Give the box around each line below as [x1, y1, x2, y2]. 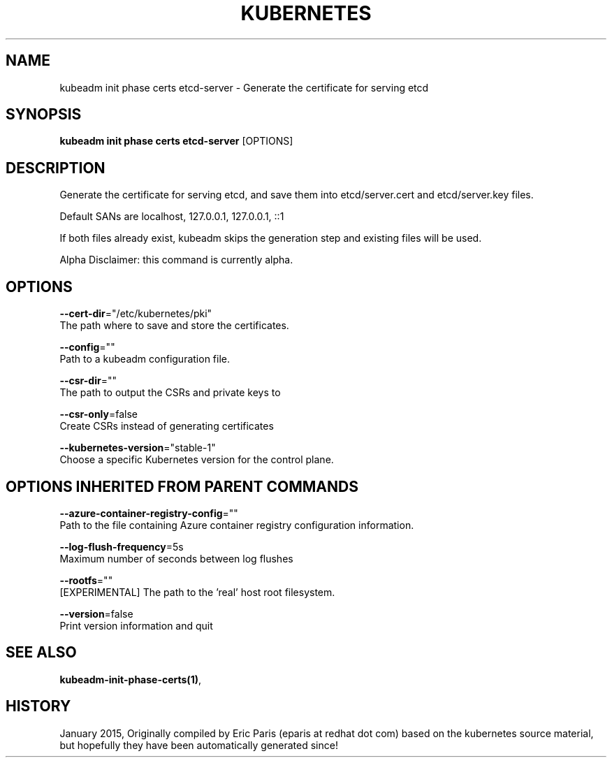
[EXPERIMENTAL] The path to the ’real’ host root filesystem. [59, 586, 335, 598]
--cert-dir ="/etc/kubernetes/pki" [59, 307, 212, 320]
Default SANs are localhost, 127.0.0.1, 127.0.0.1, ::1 [59, 210, 284, 223]
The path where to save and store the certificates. [59, 319, 289, 332]
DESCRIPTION [6, 159, 105, 177]
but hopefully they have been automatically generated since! [59, 739, 338, 751]
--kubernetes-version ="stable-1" [59, 442, 216, 454]
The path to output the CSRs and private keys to [59, 386, 281, 399]
